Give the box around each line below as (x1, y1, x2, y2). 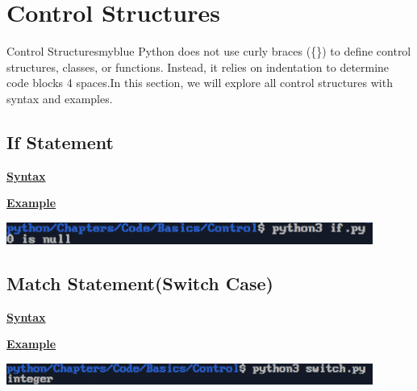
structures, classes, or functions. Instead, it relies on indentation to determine (6, 58, 390, 75)
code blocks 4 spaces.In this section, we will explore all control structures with (6, 74, 393, 91)
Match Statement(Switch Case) (6, 271, 273, 296)
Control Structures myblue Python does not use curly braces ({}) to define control (6, 43, 411, 60)
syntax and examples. (6, 89, 113, 106)
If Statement (6, 129, 114, 154)
